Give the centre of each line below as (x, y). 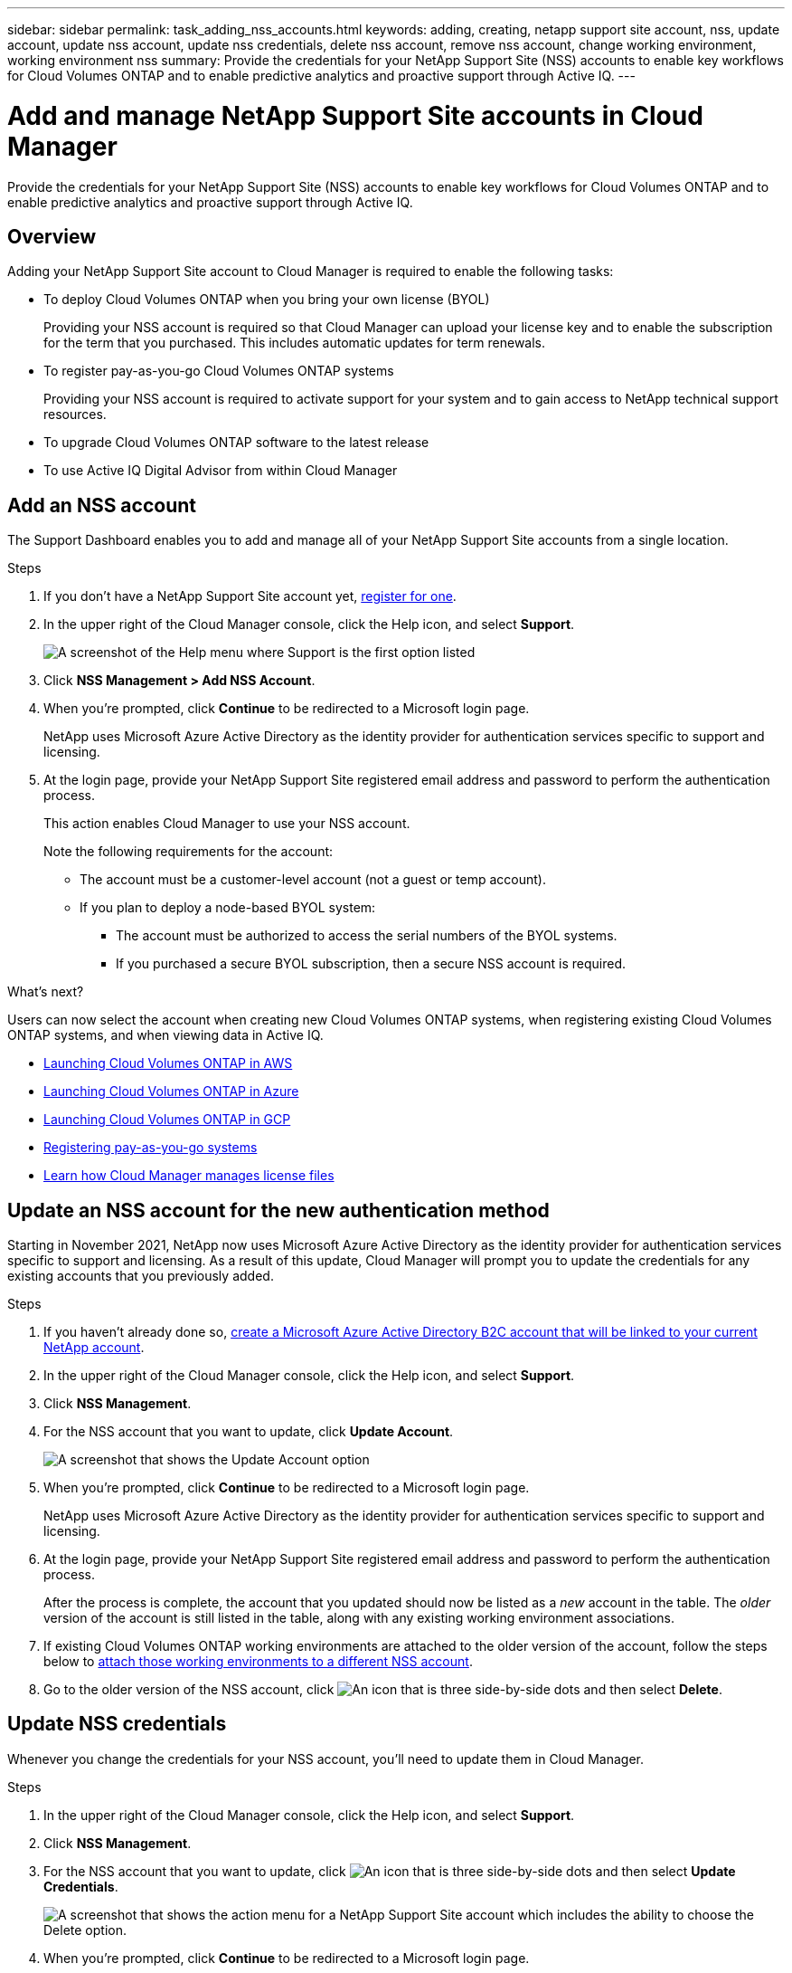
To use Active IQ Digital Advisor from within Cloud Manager (221, 471)
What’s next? (46, 992)
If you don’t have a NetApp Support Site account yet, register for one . (250, 596)
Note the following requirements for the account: (189, 852)
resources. (75, 415)
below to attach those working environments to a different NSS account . (258, 1662)
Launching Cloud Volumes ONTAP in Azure (171, 1091)
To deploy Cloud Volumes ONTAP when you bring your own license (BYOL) (267, 300)
